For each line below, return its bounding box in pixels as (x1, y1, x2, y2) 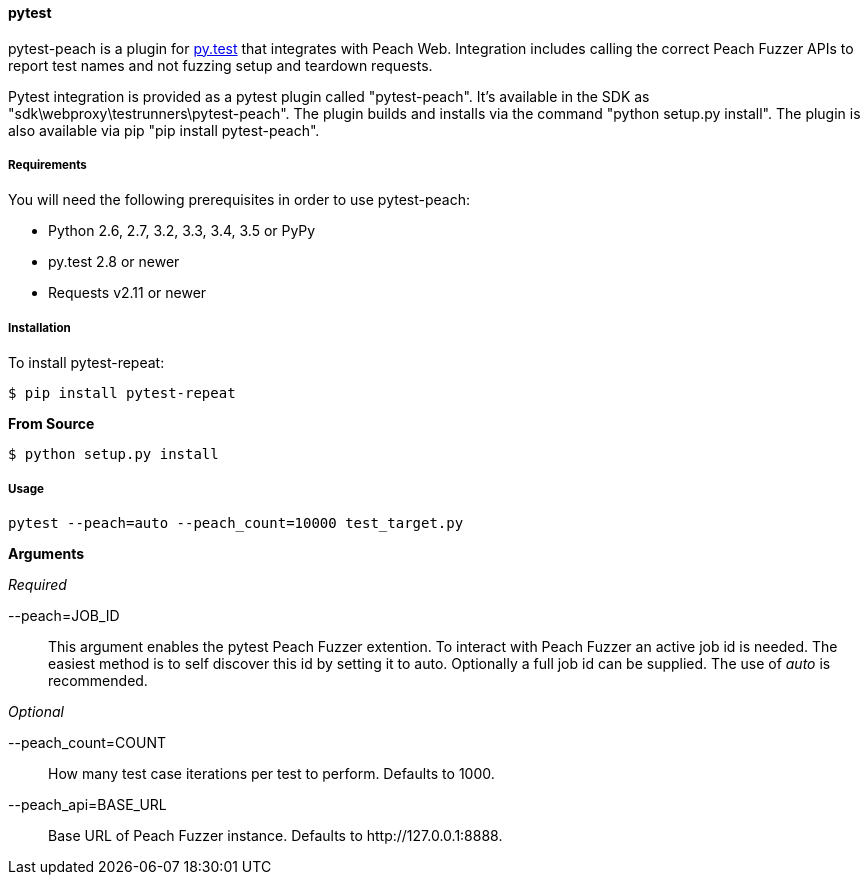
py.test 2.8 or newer (48, 253, 180, 271)
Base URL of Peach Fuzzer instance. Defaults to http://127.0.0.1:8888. (48, 826, 503, 844)
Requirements (8, 158, 87, 172)
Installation (8, 320, 71, 335)
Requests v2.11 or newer (48, 284, 207, 302)
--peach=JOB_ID (8, 606, 120, 624)
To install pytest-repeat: (8, 354, 165, 372)
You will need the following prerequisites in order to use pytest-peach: (8, 191, 470, 209)
